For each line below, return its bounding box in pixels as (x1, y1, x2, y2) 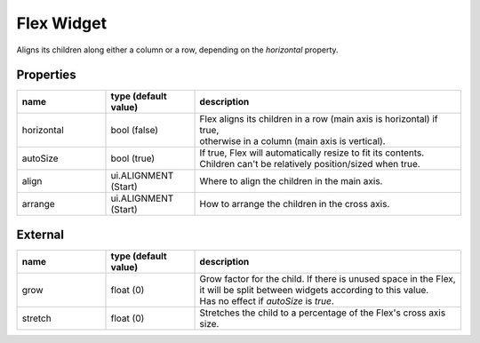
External (16, 227, 64, 242)
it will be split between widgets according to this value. (199, 283, 429, 296)
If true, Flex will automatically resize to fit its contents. (199, 147, 425, 159)
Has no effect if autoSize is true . (199, 294, 335, 307)
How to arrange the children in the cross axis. (199, 198, 390, 211)
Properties (16, 68, 76, 83)
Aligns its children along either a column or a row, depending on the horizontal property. (16, 44, 339, 55)
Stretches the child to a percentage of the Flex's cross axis (199, 307, 446, 319)
